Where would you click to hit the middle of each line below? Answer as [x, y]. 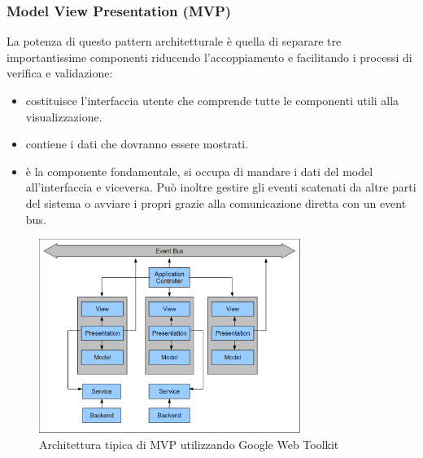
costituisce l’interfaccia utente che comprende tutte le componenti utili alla [212, 100]
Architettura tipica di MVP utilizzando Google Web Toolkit [189, 444]
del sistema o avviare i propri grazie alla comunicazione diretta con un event [216, 203]
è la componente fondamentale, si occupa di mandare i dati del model [199, 171]
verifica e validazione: [60, 73]
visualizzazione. [64, 116]
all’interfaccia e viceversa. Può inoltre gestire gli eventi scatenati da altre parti [221, 187]
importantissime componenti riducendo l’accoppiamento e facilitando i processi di [209, 57]
